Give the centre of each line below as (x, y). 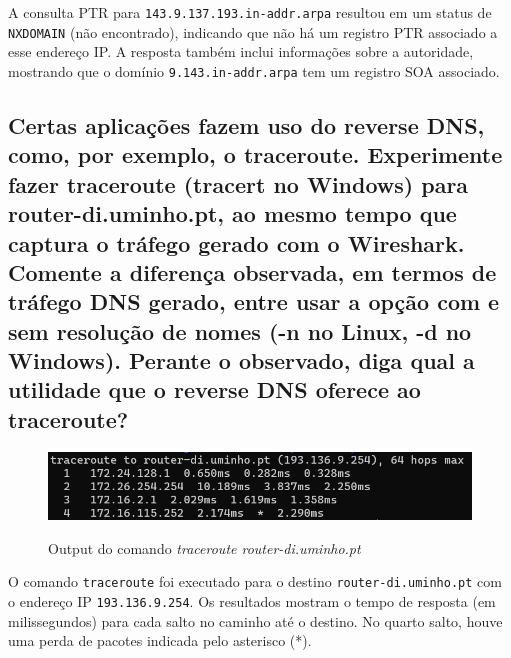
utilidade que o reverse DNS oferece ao (214, 389)
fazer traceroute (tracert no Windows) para (238, 183)
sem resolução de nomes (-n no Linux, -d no (240, 330)
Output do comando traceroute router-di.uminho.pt (204, 547)
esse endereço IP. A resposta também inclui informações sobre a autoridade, (241, 51)
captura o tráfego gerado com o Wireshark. (236, 242)
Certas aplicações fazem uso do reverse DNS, (246, 124)
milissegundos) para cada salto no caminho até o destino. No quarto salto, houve (255, 620)
